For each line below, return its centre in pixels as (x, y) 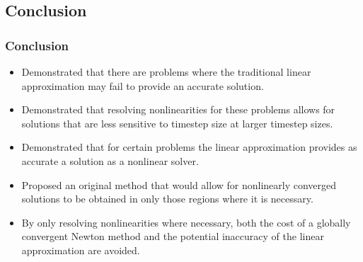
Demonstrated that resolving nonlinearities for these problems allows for (178, 109)
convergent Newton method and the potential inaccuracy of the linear (173, 236)
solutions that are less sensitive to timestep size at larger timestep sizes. (177, 123)
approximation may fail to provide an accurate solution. (143, 85)
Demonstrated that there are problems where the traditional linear (166, 72)
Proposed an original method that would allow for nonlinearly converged (179, 184)
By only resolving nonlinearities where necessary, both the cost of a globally (186, 222)
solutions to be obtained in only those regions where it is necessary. (167, 199)
